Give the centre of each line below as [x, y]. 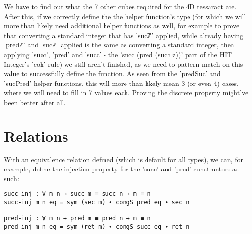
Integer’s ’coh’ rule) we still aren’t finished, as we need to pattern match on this [124, 64]
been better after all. [35, 102]
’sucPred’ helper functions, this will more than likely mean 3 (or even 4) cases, [121, 83]
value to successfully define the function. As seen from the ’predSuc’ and [112, 74]
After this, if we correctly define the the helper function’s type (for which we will [125, 16]
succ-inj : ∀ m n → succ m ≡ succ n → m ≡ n [77, 194]
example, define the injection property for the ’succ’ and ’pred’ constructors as [121, 169]
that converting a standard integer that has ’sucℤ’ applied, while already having [124, 35]
